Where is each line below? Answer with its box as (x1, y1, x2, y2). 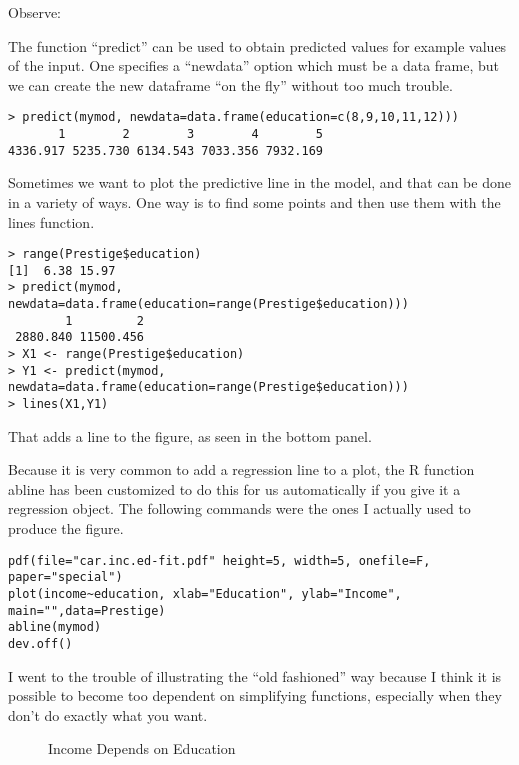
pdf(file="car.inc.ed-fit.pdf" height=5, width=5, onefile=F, (8, 553, 431, 568)
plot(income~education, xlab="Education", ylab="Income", (8, 586, 402, 601)
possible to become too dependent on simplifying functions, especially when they (8, 685, 502, 706)
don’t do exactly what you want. (8, 704, 208, 725)
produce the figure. (8, 518, 124, 539)
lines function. (8, 211, 95, 232)
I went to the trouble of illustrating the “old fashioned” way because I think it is (8, 665, 502, 686)
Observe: (8, 2, 62, 22)
